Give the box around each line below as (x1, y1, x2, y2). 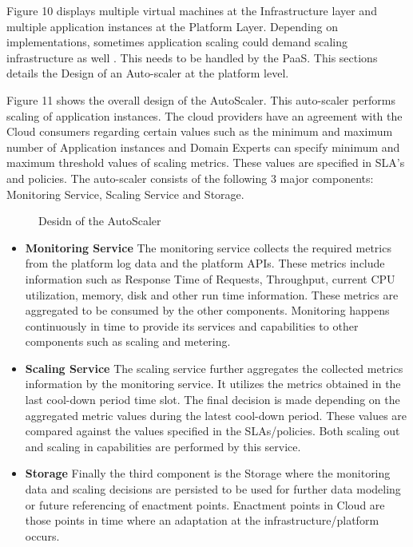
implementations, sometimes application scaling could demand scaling (6, 34, 347, 50)
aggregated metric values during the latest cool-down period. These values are (25, 406, 407, 423)
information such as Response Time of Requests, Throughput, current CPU (25, 270, 395, 287)
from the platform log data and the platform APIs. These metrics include (25, 255, 385, 272)
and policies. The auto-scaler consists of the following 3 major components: (6, 169, 374, 186)
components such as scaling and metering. (25, 333, 231, 350)
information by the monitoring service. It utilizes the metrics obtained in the (25, 375, 401, 392)
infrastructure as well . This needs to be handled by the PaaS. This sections (6, 49, 378, 65)
